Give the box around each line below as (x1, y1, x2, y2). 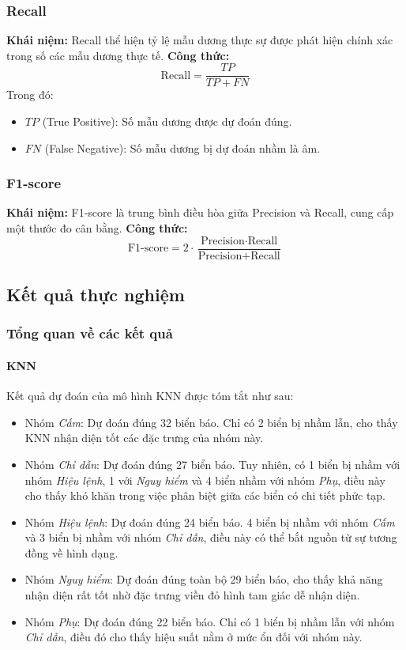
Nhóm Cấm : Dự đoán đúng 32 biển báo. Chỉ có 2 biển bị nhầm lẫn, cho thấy (24, 414, 398, 430)
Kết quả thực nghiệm (6, 282, 185, 307)
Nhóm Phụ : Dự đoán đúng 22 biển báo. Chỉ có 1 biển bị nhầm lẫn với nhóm (24, 613, 395, 629)
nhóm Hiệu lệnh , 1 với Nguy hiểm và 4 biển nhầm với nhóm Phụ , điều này (24, 471, 385, 488)
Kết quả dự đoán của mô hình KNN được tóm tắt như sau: (6, 387, 294, 404)
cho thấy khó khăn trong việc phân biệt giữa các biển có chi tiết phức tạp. (24, 487, 386, 504)
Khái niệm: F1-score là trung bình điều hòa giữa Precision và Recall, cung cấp (6, 204, 394, 221)
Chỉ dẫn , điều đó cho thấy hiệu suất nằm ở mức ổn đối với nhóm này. (24, 629, 363, 645)
